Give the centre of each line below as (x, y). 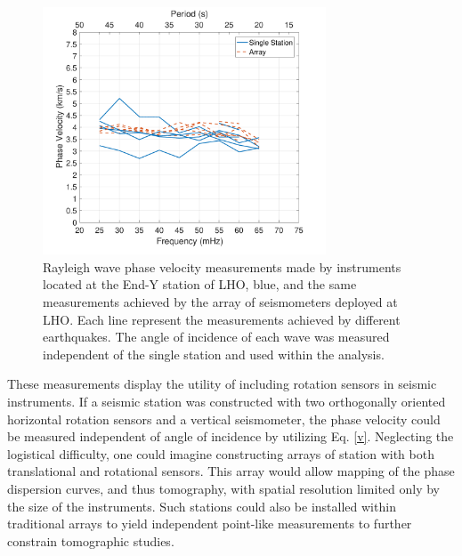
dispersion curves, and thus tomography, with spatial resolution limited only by (224, 488)
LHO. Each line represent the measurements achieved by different (222, 319)
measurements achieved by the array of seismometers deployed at (220, 302)
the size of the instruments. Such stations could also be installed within (202, 506)
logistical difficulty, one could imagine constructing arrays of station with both (221, 453)
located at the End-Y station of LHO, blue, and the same (200, 284)
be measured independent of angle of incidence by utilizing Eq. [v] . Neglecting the (231, 436)
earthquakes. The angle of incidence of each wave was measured (216, 337)
